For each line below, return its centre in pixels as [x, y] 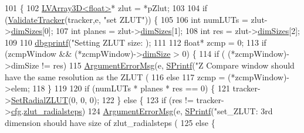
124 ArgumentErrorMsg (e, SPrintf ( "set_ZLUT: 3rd [180, 111]
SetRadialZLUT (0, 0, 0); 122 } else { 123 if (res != [102, 99]
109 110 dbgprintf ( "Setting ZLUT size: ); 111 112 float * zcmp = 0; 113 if [136, 42]
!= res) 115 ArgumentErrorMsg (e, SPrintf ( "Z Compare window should [168, 65]
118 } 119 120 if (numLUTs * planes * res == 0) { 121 [131, 88]
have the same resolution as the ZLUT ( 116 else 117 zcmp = [115, 76]
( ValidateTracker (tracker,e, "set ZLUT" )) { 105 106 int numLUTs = [126, 19]
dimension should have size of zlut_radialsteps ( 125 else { [110, 122]
